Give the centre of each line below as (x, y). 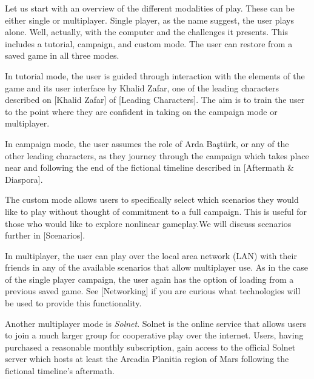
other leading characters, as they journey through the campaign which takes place (157, 155)
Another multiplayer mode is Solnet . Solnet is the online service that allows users (156, 323)
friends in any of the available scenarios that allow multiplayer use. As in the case (156, 267)
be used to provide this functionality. (73, 303)
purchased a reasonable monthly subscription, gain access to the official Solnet (150, 347)
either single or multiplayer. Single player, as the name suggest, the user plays (150, 20)
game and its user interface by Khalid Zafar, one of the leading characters (142, 87)
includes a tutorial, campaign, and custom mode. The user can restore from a (149, 43)
